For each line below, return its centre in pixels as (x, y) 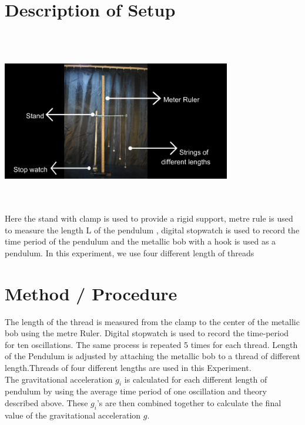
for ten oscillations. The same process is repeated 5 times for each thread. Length (151, 344)
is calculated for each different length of (196, 379)
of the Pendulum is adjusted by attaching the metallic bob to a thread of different (152, 356)
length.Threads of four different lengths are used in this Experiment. (128, 367)
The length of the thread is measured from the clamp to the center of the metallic (152, 321)
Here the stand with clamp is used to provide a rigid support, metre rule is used (149, 218)
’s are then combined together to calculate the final (189, 402)
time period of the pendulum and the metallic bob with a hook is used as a (140, 241)
